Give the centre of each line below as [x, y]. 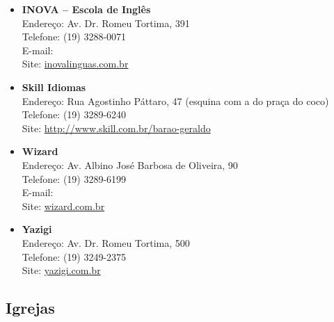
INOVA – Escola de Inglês [86, 9]
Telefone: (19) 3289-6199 [74, 178]
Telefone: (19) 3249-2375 [74, 256]
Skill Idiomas [54, 87]
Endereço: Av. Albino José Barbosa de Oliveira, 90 [130, 164]
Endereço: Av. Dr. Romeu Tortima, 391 [106, 23]
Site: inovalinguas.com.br [75, 64]
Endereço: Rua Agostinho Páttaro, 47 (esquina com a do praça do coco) [175, 100]
